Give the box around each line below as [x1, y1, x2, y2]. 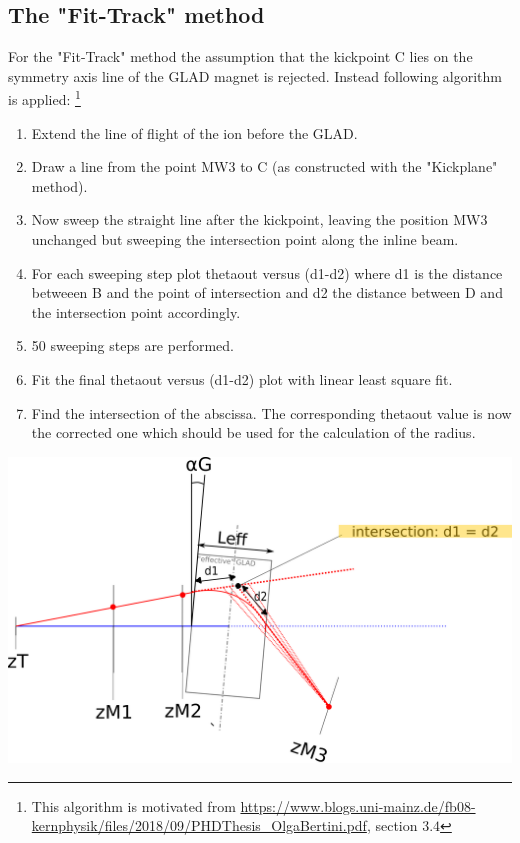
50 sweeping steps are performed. [31, 335, 234, 356]
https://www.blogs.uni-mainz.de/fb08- [240, 795, 476, 816]
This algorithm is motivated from [31, 795, 236, 816]
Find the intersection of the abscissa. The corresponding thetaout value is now [31, 402, 512, 423]
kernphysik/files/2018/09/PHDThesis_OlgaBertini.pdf [31, 815, 367, 836]
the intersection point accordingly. [31, 301, 241, 322]
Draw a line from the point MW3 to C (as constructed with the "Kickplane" [31, 156, 498, 177]
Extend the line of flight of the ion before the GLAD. [31, 122, 358, 143]
